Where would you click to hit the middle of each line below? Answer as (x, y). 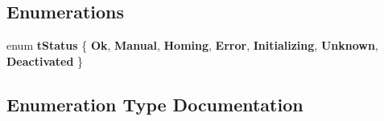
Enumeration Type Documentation (155, 104)
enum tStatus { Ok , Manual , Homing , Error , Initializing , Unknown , (192, 45)
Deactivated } (45, 60)
